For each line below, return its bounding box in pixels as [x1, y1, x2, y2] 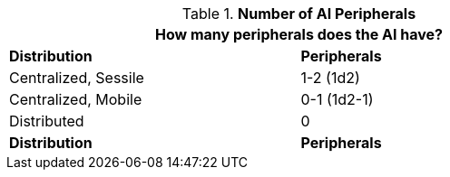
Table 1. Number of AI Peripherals [181, 5, 416, 23]
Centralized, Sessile [9, 69, 144, 87]
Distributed [9, 112, 84, 130]
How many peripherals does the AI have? [154, 25, 444, 43]
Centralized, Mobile [9, 90, 142, 108]
